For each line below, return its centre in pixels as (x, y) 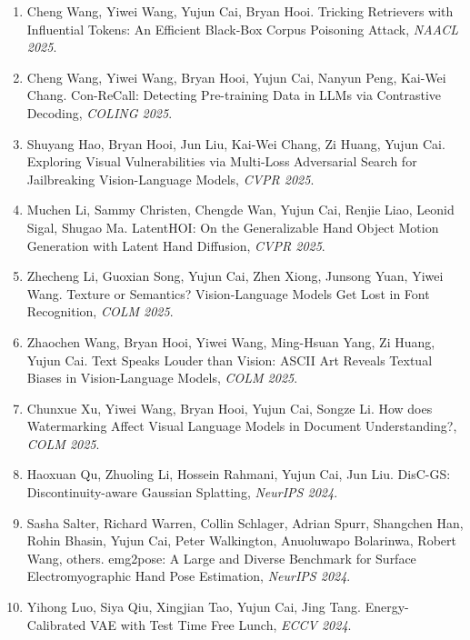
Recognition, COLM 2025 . (100, 311)
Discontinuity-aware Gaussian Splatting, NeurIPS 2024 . (182, 492)
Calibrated (56, 624)
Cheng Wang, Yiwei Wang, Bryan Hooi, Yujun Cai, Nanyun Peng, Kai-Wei (236, 77)
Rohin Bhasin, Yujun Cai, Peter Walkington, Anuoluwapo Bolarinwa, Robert (241, 540)
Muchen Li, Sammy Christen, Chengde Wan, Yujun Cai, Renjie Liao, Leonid (240, 210)
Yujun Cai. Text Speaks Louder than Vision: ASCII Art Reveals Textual (230, 360)
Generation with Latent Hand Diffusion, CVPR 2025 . (176, 245)
